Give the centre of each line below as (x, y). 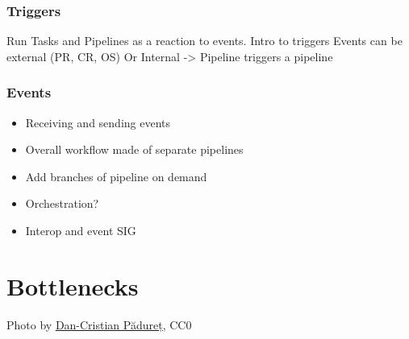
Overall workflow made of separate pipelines (134, 149)
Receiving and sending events (98, 122)
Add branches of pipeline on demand (116, 176)
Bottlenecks (73, 285)
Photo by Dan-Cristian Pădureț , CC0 (99, 324)
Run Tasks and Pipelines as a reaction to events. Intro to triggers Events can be (204, 41)
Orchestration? (62, 203)
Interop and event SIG (81, 230)
